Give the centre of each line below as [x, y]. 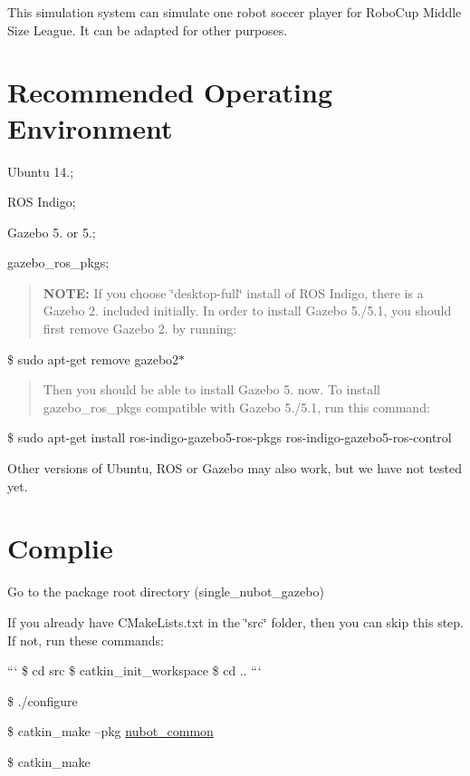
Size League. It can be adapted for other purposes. [148, 29]
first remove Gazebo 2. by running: [140, 329]
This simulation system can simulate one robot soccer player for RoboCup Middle [235, 12]
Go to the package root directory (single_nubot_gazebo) [166, 592]
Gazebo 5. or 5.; [52, 232]
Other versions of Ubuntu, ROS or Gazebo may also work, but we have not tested [235, 468]
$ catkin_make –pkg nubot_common [110, 731]
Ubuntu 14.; [41, 171]
